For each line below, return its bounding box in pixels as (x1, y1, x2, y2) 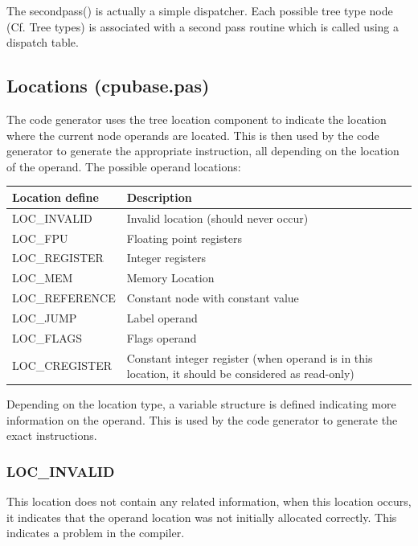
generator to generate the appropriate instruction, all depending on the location (6, 142, 400, 159)
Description (126, 188, 192, 205)
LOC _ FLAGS (12, 329, 83, 346)
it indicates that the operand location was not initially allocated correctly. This (6, 508, 397, 525)
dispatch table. (6, 34, 79, 51)
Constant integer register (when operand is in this (126, 349, 373, 366)
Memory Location (126, 269, 215, 286)
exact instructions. (6, 427, 97, 444)
